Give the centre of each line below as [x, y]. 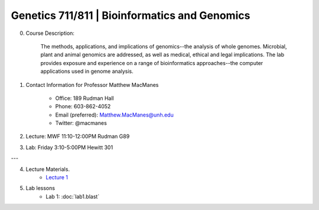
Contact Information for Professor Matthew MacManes [92, 85]
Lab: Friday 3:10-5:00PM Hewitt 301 [69, 147]
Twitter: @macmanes [81, 123]
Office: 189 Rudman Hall [85, 98]
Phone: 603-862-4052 [83, 106]
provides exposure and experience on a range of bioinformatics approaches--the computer [152, 63]
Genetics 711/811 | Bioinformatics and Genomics [131, 15]
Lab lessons [40, 188]
